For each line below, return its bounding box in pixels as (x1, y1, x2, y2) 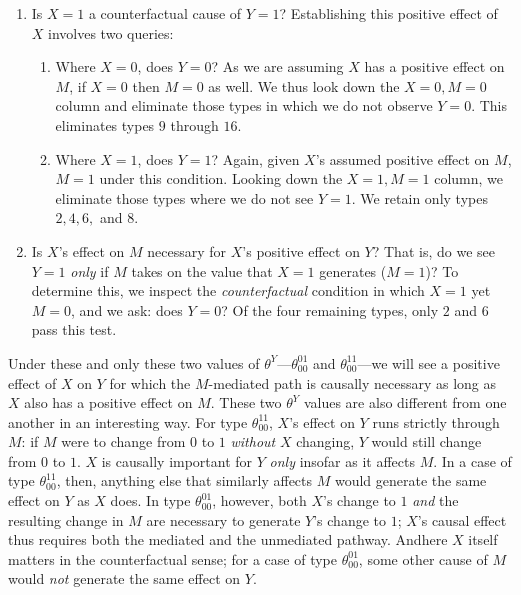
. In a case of (433, 450, 512, 471)
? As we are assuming (211, 56, 344, 77)
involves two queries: (48, 22, 174, 43)
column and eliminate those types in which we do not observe (55, 95, 433, 116)
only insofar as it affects (269, 450, 415, 471)
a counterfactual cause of (88, 3, 242, 23)
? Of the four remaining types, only (221, 299, 439, 320)
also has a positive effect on (24, 392, 193, 413)
